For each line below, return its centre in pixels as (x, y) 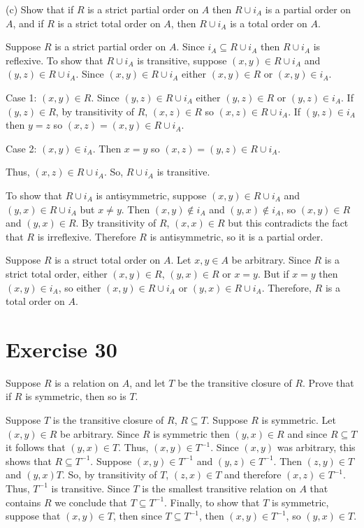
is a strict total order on (109, 23)
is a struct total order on (108, 260)
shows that (29, 461)
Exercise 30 (61, 349)
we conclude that (91, 502)
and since (307, 433)
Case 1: (21, 97)
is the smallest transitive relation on (219, 488)
